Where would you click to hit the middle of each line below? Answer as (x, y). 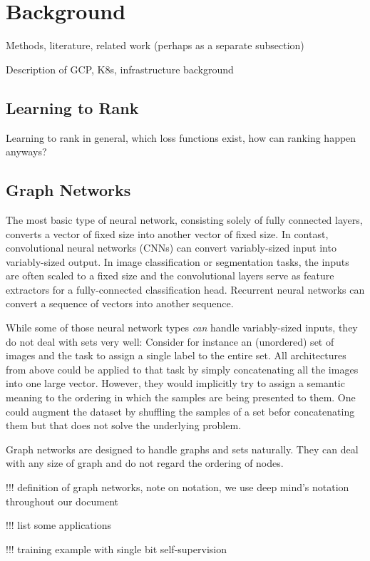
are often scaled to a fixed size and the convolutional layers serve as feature (170, 276)
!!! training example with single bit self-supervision (116, 549)
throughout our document (62, 501)
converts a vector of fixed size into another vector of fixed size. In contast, (167, 233)
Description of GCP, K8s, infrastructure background (120, 69)
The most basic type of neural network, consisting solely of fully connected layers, (184, 219)
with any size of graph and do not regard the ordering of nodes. (145, 463)
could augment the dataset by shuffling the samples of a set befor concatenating (180, 411)
